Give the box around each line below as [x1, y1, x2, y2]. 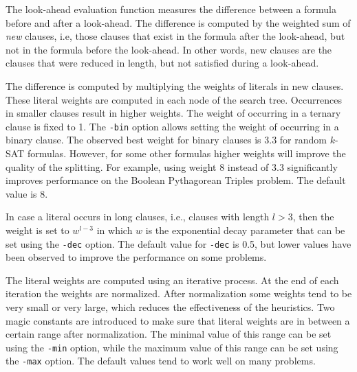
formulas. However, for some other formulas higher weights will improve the [27, 146, 346, 160]
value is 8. [6, 186, 48, 200]
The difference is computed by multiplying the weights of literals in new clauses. [6, 78, 344, 93]
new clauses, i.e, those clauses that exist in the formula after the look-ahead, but [6, 29, 345, 43]
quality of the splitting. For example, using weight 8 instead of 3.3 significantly [6, 159, 338, 174]
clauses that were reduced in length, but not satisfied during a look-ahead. [6, 56, 319, 70]
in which [96, 222, 133, 237]
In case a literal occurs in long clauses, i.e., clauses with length [6, 209, 270, 224]
